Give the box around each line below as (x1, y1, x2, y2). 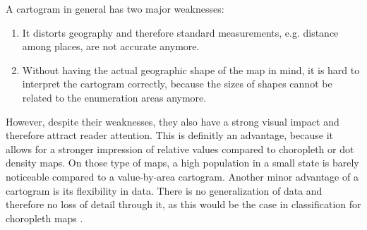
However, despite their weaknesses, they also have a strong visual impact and (6, 114, 339, 128)
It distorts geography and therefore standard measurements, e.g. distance (22, 25, 339, 40)
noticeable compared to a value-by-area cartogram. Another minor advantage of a (6, 169, 359, 183)
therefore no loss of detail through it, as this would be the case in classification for (6, 197, 361, 212)
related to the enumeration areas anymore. (22, 90, 207, 104)
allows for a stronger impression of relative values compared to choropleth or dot (6, 141, 354, 156)
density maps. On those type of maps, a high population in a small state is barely (6, 155, 359, 170)
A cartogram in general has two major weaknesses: (6, 1, 224, 16)
